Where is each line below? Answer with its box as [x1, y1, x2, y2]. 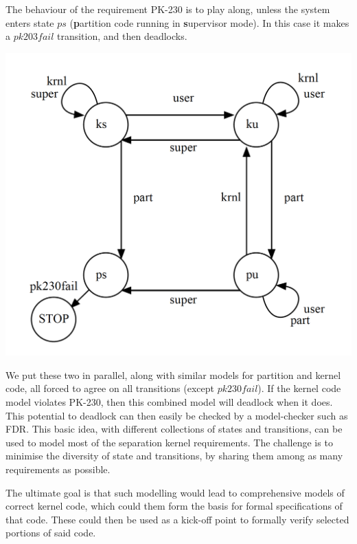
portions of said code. [5, 525, 96, 540]
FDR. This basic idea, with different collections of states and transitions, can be [5, 422, 343, 436]
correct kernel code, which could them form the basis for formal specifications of [5, 499, 343, 513]
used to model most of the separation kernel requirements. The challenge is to [5, 435, 333, 449]
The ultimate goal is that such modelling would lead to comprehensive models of [5, 485, 345, 499]
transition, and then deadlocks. [56, 29, 187, 43]
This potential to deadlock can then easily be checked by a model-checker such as [5, 408, 348, 422]
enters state [5, 15, 54, 30]
